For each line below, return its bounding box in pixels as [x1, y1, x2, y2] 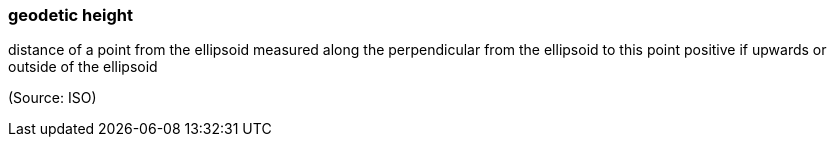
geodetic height [8, 5, 133, 25]
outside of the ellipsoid [8, 58, 158, 76]
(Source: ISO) [8, 89, 97, 107]
